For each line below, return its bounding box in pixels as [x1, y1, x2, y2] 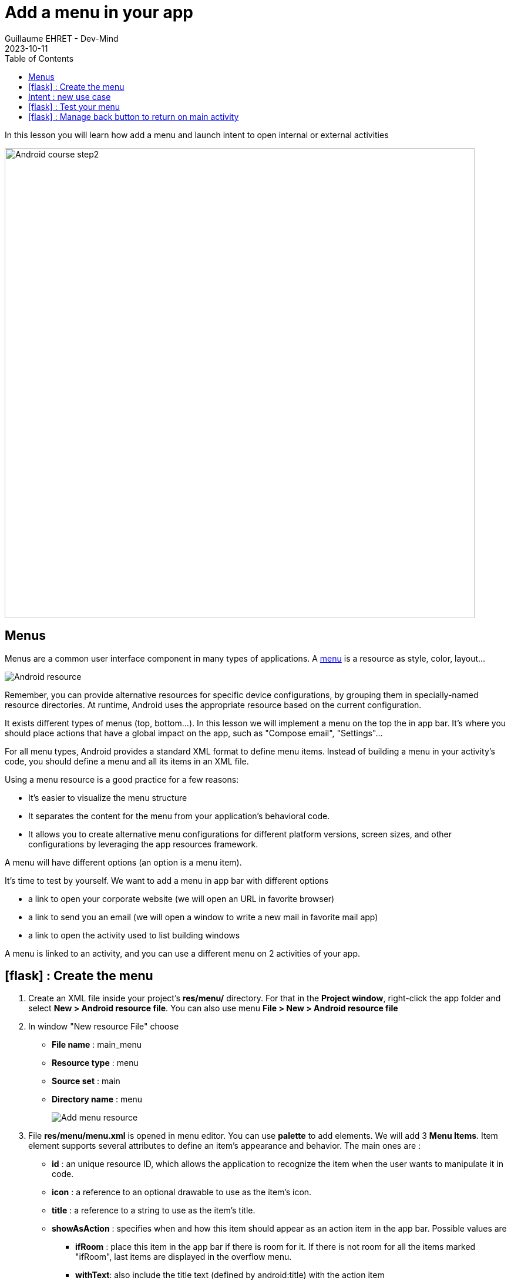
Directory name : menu [52, 1094, 142, 1105]
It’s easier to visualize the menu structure [28, 792, 187, 803]
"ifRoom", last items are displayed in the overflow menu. [75, 1252, 292, 1262]
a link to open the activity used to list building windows [28, 930, 240, 940]
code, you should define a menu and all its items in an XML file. [5, 756, 249, 766]
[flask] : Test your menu [28, 101, 120, 112]
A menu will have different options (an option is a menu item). [5, 857, 242, 867]
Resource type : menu [52, 1058, 139, 1068]
